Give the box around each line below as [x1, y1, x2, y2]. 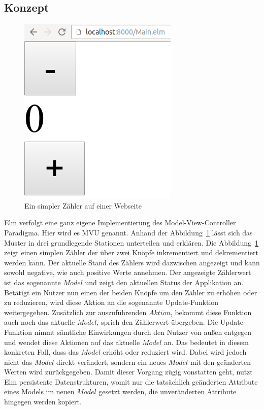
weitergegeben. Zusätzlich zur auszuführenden [4, 306, 147, 317]
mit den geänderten [190, 356, 251, 367]
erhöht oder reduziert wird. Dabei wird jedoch [103, 347, 247, 357]
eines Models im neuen [4, 386, 75, 397]
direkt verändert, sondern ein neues [56, 356, 167, 367]
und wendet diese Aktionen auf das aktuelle [4, 336, 140, 347]
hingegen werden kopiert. [4, 396, 82, 407]
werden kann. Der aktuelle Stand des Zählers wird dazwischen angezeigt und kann [4, 257, 260, 267]
